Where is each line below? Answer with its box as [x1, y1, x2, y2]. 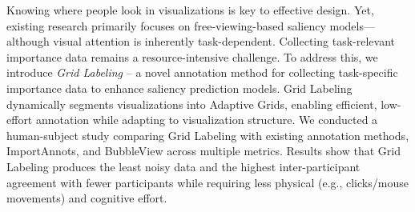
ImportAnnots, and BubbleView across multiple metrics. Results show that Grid [6, 142, 401, 159]
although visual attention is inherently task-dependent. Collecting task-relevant [6, 33, 395, 50]
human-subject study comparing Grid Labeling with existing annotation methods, [6, 126, 409, 143]
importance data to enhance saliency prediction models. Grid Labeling [6, 79, 353, 96]
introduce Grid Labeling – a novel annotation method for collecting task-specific [6, 64, 398, 81]
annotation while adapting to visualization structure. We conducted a [35, 111, 378, 128]
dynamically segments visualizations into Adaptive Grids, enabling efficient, [6, 95, 377, 112]
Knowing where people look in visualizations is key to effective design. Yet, [6, 2, 374, 18]
